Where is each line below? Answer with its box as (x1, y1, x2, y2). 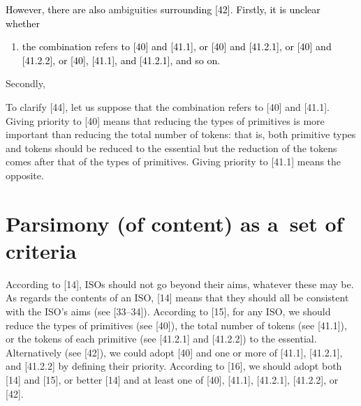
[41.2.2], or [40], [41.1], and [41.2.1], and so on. (22, 52, 221, 67)
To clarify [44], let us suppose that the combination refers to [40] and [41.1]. (6, 99, 330, 114)
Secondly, (6, 76, 45, 91)
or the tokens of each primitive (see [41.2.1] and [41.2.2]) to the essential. (6, 331, 317, 346)
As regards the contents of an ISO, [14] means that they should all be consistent (6, 290, 349, 305)
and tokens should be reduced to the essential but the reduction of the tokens (6, 140, 337, 155)
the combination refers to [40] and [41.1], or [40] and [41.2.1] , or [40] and (22, 39, 332, 54)
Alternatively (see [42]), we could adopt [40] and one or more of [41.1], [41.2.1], (6, 345, 343, 359)
